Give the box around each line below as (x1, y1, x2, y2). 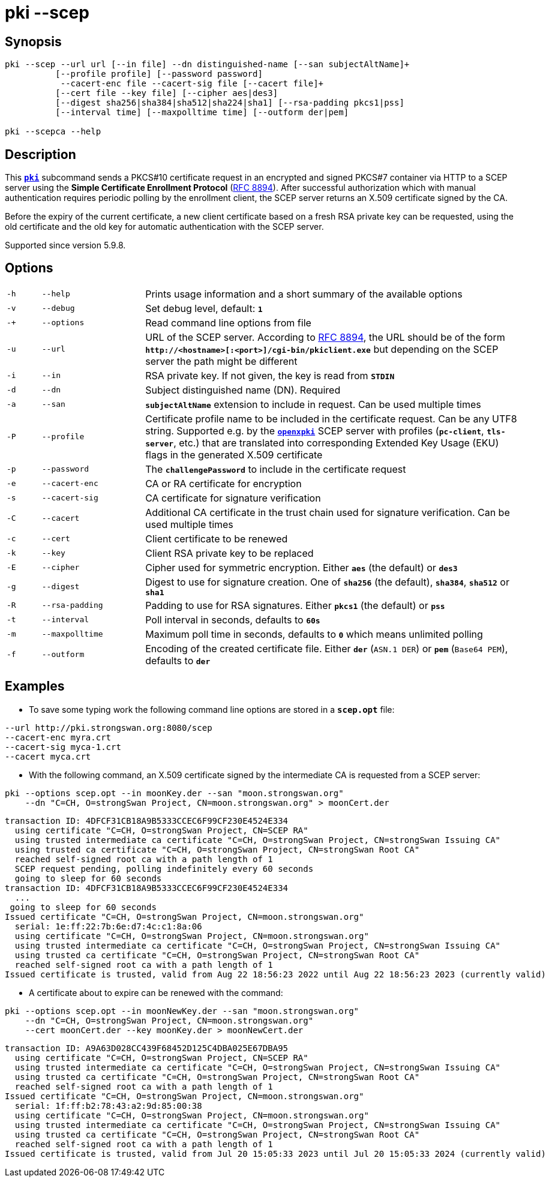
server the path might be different (145, 355, 298, 367)
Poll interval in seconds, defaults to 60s (145, 613, 320, 626)
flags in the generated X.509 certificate (145, 448, 323, 461)
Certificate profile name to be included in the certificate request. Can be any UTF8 (145, 412, 517, 425)
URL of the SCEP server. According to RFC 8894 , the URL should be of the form (145, 331, 505, 343)
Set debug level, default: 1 (145, 302, 263, 314)
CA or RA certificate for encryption (145, 477, 302, 490)
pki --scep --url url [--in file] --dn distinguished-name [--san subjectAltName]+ (5, 59, 410, 70)
